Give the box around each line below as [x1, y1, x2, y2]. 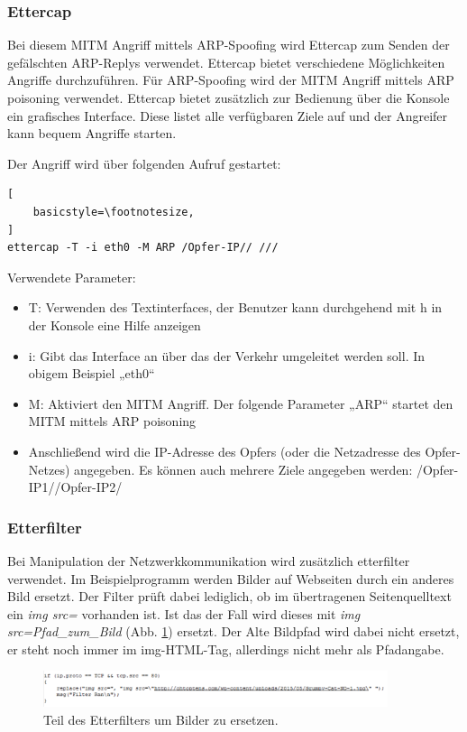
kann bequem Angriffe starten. [7, 124, 177, 143]
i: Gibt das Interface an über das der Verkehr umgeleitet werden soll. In [28, 346, 426, 365]
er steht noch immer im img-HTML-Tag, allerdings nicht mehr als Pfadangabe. [7, 639, 444, 658]
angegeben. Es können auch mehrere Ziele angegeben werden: [74, 459, 413, 478]
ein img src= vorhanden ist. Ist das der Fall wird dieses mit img [7, 604, 361, 623]
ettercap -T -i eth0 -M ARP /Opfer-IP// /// [7, 241, 279, 255]
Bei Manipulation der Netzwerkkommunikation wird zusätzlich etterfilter [7, 551, 410, 570]
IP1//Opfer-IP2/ [28, 477, 123, 496]
